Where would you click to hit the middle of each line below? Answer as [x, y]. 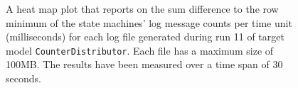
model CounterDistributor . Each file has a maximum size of [140, 50]
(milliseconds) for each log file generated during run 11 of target [145, 37]
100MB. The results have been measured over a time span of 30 [144, 64]
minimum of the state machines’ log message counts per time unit [149, 22]
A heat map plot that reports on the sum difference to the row [142, 9]
